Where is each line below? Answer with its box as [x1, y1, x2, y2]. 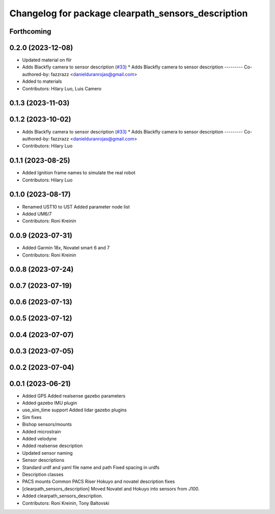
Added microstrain [22, 428, 61, 434]
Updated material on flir [22, 57, 72, 63]
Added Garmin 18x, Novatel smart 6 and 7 [22, 245, 110, 251]
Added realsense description [22, 442, 83, 449]
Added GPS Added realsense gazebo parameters [22, 392, 126, 399]
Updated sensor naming [22, 450, 73, 456]
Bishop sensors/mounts [22, 422, 72, 428]
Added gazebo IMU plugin [22, 400, 77, 406]
